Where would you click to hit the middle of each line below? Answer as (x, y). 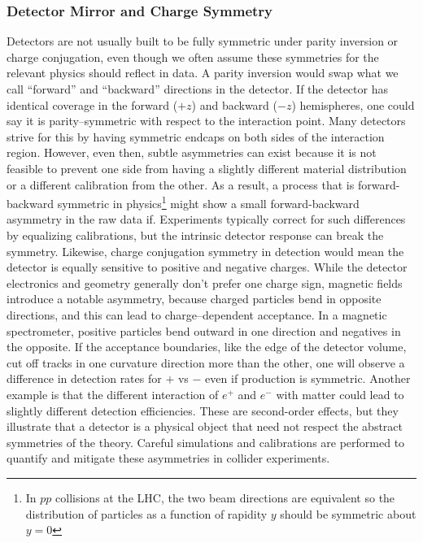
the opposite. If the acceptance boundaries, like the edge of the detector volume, (207, 347)
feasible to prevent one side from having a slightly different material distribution (207, 168)
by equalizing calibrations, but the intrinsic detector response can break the (195, 235)
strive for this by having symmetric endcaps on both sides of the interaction (196, 136)
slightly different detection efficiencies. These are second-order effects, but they (203, 410)
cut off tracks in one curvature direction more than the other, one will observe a (206, 362)
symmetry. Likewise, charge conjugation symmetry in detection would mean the (205, 251)
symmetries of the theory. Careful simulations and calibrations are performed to (206, 442)
